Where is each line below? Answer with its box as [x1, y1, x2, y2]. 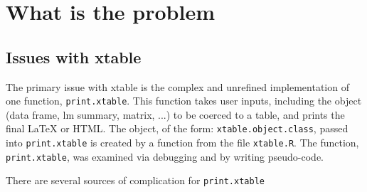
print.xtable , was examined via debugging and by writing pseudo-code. [6, 149, 324, 164]
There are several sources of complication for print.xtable [6, 173, 265, 188]
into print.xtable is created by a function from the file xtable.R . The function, [6, 135, 359, 150]
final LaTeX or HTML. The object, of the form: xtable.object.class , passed [6, 121, 349, 136]
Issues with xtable [6, 46, 142, 68]
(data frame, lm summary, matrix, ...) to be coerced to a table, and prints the [6, 107, 345, 122]
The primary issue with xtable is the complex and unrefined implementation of [6, 79, 349, 94]
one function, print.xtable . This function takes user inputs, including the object [6, 93, 362, 108]
